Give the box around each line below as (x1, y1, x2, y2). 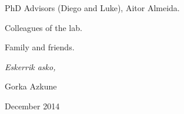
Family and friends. (5, 41, 75, 53)
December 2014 (5, 99, 60, 112)
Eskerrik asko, (5, 60, 56, 72)
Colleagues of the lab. (5, 21, 82, 33)
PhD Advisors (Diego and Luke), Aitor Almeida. (5, 2, 180, 13)
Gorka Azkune (5, 80, 57, 92)
